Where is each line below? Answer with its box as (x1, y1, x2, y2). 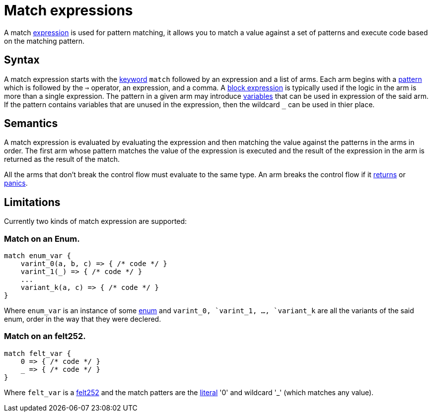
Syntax (4, 54, 40, 67)
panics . (4, 179, 28, 188)
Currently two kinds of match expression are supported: (4, 217, 187, 226)
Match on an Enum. (4, 233, 80, 244)
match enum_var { (4, 252, 71, 260)
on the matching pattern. (4, 36, 85, 45)
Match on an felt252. (4, 331, 86, 342)
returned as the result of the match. (4, 155, 120, 164)
